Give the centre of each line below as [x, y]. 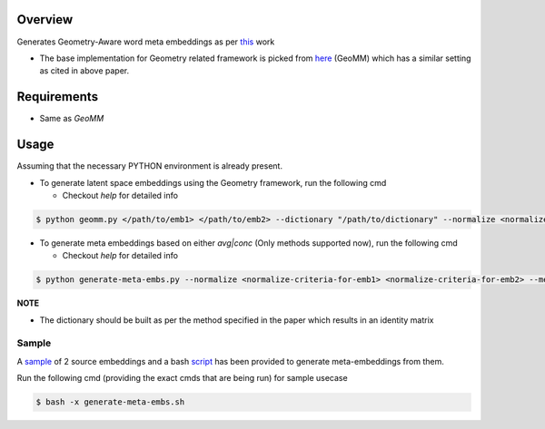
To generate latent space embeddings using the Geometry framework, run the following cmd [213, 182]
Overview [45, 19]
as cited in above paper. [84, 71]
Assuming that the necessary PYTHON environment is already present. [150, 166]
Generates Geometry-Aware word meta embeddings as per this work [146, 42]
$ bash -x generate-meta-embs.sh [110, 402]
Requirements [58, 97]
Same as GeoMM [72, 119]
